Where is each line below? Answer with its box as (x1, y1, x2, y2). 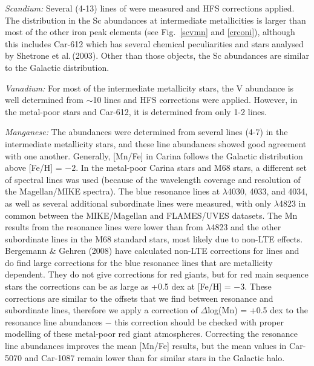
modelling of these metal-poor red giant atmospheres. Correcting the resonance (5, 327, 298, 340)
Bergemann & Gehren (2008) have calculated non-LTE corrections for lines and (5, 244, 299, 257)
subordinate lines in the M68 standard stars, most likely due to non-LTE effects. (5, 232, 303, 245)
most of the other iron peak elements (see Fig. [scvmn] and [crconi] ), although (5, 25, 295, 38)
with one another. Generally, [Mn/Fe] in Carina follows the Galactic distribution (5, 149, 303, 162)
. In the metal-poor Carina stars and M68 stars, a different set (76, 161, 307, 174)
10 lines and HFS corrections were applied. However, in (93, 93, 298, 106)
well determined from (5, 93, 83, 106)
